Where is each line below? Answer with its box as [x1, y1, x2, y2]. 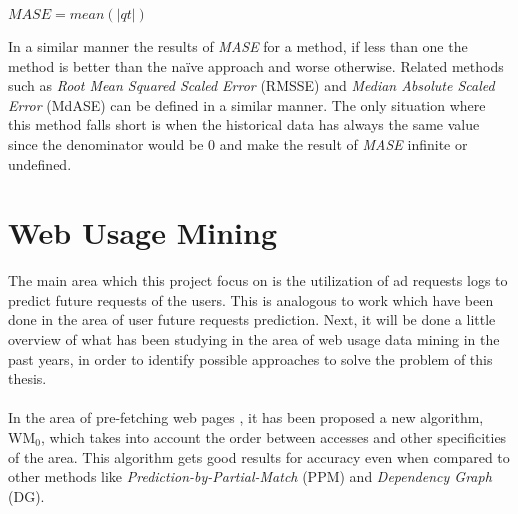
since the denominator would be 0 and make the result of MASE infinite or [8, 133, 468, 154]
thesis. [8, 368, 47, 389]
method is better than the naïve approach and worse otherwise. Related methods [8, 55, 504, 76]
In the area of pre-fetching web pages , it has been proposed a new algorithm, [8, 407, 484, 428]
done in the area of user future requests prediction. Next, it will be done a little [8, 309, 496, 330]
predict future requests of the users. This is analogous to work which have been [8, 289, 494, 310]
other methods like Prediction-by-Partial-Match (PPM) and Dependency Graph [8, 466, 492, 487]
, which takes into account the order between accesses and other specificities [40, 427, 507, 448]
